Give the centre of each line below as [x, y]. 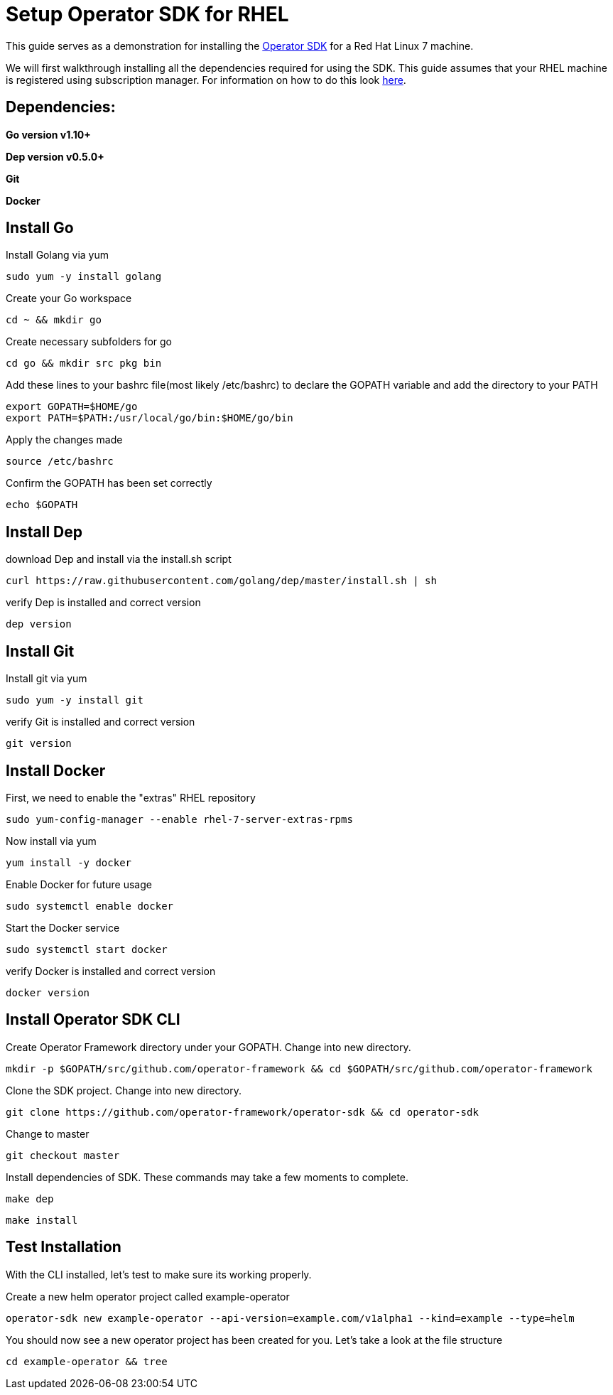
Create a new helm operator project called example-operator [148, 1296]
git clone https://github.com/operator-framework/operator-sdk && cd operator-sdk [242, 1112]
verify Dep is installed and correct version [103, 603]
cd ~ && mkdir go [54, 320]
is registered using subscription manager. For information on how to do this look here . [206, 80]
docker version [48, 992]
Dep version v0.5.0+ [55, 156]
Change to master [48, 1133]
